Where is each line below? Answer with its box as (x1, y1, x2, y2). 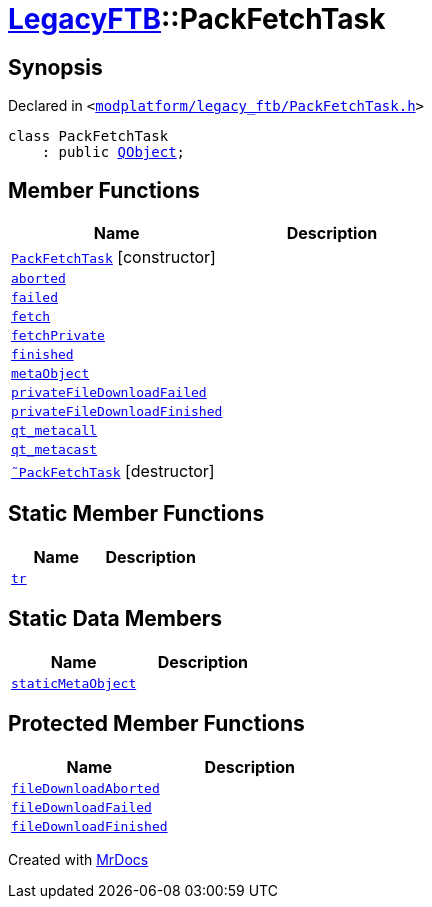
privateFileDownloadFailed (11, 385, 207, 401)
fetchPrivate (11, 328, 105, 344)
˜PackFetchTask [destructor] (11, 461, 215, 482)
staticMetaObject (11, 675, 137, 691)
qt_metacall (11, 423, 98, 439)
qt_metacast (11, 442, 98, 458)
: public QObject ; (41, 144, 186, 161)
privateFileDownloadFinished (11, 404, 223, 420)
